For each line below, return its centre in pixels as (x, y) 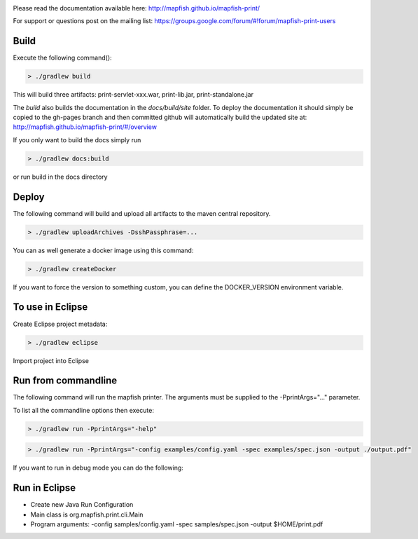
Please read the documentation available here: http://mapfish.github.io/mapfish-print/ (137, 8)
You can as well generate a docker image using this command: (103, 250)
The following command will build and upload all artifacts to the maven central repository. (142, 213)
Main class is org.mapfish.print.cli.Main (87, 514)
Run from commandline (65, 381)
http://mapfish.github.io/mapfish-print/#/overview (85, 127)
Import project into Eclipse (51, 360)
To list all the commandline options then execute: (83, 410)
